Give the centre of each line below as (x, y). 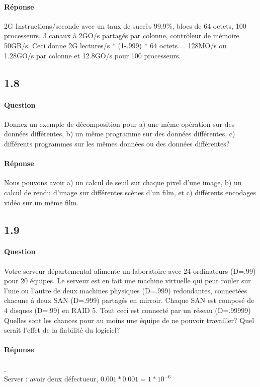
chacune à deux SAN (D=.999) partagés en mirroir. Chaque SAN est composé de (129, 300)
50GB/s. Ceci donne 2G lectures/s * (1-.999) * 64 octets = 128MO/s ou (115, 45)
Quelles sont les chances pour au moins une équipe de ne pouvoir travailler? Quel (129, 320)
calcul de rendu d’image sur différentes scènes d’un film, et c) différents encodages (130, 192)
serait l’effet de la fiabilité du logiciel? (62, 330)
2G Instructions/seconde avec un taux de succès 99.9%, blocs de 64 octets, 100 (125, 25)
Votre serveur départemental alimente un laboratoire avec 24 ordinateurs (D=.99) (130, 270)
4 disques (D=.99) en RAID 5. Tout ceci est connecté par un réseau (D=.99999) (127, 310)
